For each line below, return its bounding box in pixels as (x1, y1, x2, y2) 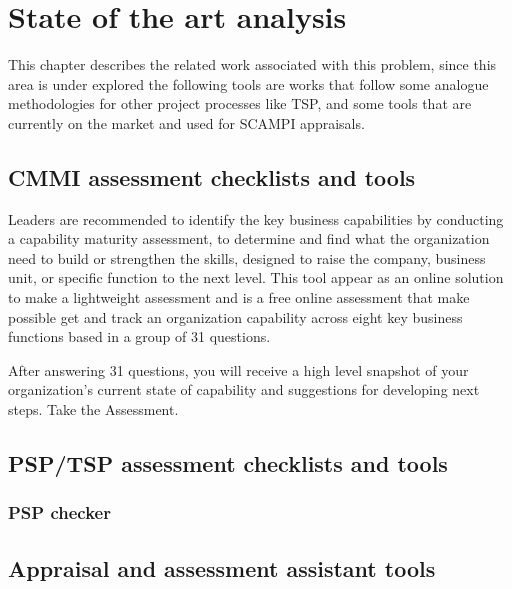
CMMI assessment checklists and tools (8, 161, 416, 192)
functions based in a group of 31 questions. (8, 326, 271, 347)
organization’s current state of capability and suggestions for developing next (8, 379, 480, 400)
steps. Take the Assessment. (8, 399, 179, 420)
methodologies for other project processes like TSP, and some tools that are (8, 93, 472, 114)
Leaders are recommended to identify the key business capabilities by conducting (8, 208, 504, 229)
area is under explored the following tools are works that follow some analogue (8, 73, 489, 94)
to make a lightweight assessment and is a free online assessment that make (8, 287, 470, 308)
